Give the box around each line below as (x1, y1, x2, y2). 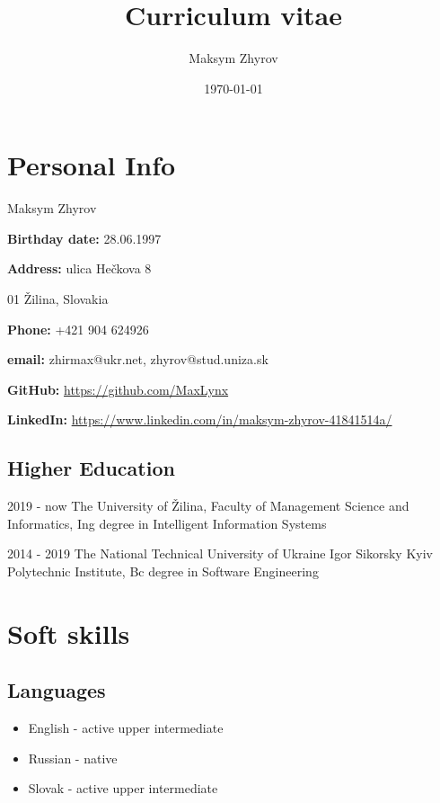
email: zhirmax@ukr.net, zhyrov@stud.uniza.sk (7, 350, 268, 369)
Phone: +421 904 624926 (7, 319, 149, 338)
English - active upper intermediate (28, 718, 224, 737)
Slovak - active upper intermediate (28, 779, 218, 798)
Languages (7, 676, 106, 704)
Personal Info (7, 147, 176, 183)
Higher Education (7, 454, 175, 482)
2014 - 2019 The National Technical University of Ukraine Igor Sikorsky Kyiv (7, 544, 433, 563)
